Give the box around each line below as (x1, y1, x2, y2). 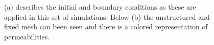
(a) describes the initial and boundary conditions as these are (4, 2, 196, 12)
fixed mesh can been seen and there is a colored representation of (4, 21, 208, 32)
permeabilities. (4, 31, 50, 41)
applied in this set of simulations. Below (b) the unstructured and (4, 11, 210, 22)
